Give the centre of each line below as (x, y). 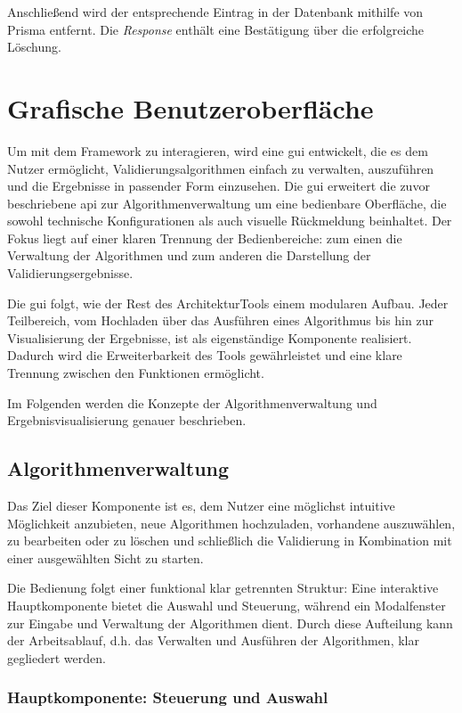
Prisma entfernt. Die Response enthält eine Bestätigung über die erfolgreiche (216, 29)
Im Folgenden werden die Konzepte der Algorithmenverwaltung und (192, 402)
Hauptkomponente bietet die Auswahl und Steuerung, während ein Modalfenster (227, 605)
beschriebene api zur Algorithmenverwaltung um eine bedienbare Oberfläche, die (227, 203)
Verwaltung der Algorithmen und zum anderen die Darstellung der (189, 255)
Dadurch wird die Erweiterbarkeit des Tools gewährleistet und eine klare (205, 355)
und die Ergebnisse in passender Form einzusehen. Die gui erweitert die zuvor (219, 186)
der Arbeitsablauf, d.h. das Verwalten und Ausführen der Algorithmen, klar (213, 640)
